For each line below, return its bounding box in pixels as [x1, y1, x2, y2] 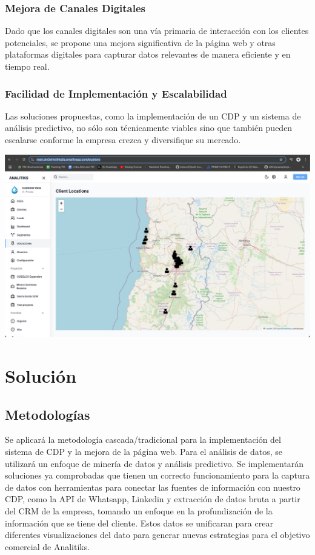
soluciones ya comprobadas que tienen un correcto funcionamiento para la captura [5, 469, 310, 482]
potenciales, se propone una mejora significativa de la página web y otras [5, 36, 276, 49]
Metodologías [5, 405, 90, 423]
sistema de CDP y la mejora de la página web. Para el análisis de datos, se [5, 445, 283, 458]
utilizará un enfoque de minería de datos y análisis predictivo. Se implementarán [5, 457, 304, 469]
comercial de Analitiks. [5, 540, 90, 553]
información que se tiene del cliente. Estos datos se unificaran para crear [5, 516, 273, 529]
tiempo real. [5, 60, 50, 72]
